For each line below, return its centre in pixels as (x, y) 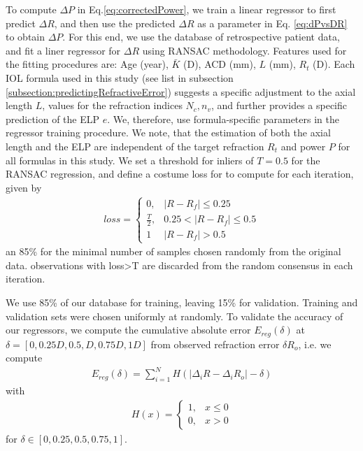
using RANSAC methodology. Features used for (244, 50)
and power (303, 146)
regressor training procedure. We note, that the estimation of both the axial (168, 133)
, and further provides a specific (279, 105)
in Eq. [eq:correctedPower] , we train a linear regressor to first (207, 9)
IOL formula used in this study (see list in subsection (120, 77)
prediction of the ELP (53, 119)
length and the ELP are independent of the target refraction (135, 146)
